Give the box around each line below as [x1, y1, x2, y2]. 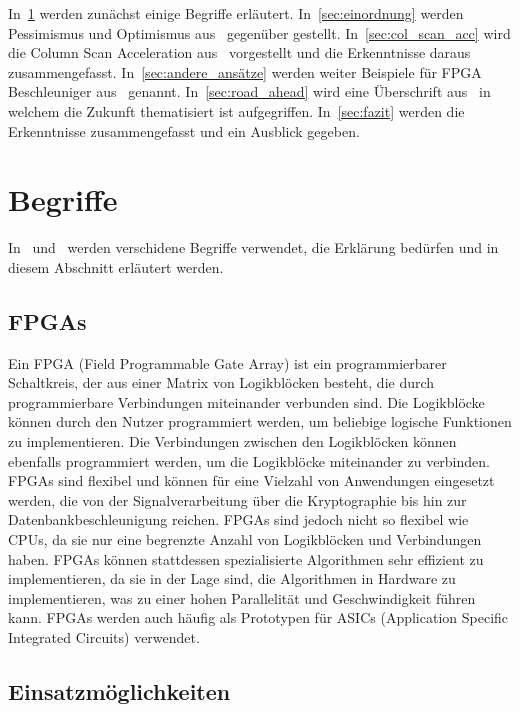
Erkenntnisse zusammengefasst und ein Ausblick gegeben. [8, 120, 360, 141]
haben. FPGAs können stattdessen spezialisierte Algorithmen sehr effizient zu [8, 548, 484, 569]
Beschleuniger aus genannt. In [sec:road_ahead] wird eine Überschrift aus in [8, 81, 491, 102]
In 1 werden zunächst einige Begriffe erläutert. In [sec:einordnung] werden [8, 3, 464, 23]
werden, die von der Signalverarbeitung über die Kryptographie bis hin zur [8, 489, 467, 510]
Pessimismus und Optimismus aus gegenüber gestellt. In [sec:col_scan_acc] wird [8, 22, 511, 43]
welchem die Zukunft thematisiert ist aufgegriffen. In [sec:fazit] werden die [8, 100, 465, 121]
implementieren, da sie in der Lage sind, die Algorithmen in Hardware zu [8, 568, 456, 589]
